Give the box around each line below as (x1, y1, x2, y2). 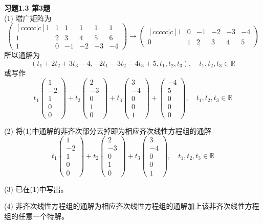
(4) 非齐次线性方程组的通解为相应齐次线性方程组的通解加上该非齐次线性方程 (4, 201, 259, 211)
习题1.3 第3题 (4, 3, 50, 13)
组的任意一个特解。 (4, 210, 69, 221)
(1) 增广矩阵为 (4, 12, 52, 23)
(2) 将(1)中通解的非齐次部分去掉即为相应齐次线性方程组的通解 (4, 125, 211, 136)
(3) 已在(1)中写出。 (4, 183, 68, 194)
